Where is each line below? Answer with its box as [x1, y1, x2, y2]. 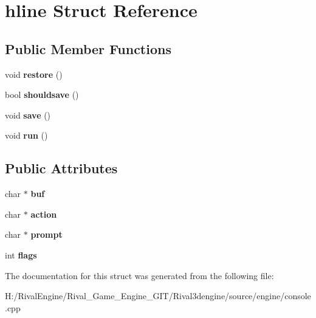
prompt [30, 228, 63, 241]
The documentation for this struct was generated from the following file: [5, 269, 274, 282]
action [30, 207, 57, 220]
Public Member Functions [5, 39, 171, 58]
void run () [5, 129, 48, 142]
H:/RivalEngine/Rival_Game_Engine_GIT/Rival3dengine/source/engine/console [5, 289, 311, 302]
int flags [5, 248, 37, 261]
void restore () [5, 67, 63, 80]
